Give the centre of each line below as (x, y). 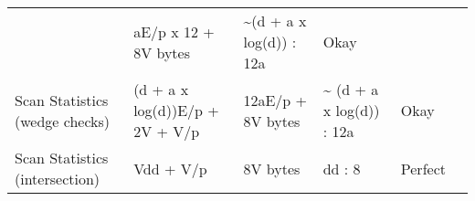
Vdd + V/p (170, 168)
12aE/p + (275, 100)
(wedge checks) (63, 121)
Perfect (423, 168)
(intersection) (58, 179)
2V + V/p (167, 131)
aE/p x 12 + (174, 31)
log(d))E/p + (176, 110)
